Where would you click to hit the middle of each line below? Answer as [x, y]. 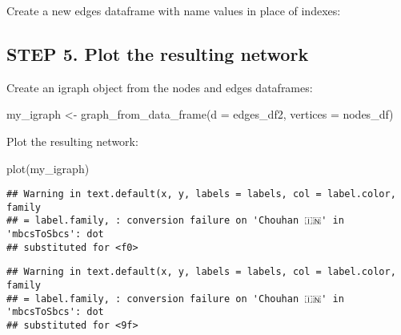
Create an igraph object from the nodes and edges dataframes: [160, 87]
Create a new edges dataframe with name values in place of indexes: [174, 10]
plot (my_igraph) [48, 168]
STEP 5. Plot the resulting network [158, 53]
